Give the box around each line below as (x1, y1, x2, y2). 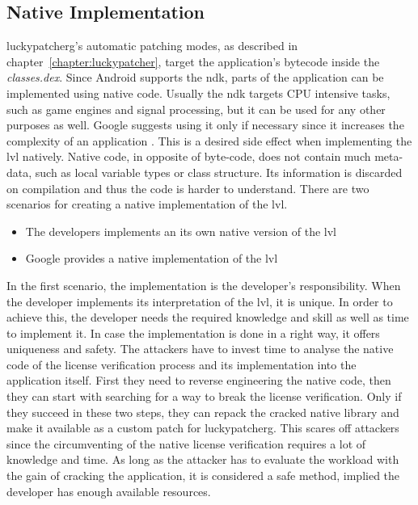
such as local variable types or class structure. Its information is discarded (35, 163, 403, 180)
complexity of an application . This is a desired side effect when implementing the (6, 132, 412, 149)
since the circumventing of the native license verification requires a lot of (6, 435, 366, 452)
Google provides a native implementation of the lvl (25, 250, 278, 267)
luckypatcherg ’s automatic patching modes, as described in (6, 37, 298, 54)
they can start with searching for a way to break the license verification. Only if (6, 388, 402, 405)
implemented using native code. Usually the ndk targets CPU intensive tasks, (6, 84, 391, 101)
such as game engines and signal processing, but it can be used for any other (6, 100, 386, 117)
